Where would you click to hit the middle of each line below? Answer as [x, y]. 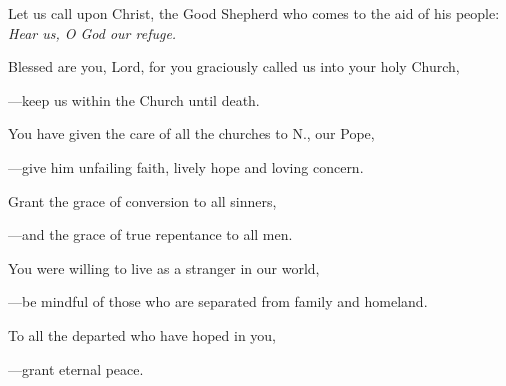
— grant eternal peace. [76, 368]
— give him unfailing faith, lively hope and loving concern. [186, 166]
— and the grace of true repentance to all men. [150, 234]
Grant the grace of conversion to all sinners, [142, 200]
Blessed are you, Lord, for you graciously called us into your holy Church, [234, 66]
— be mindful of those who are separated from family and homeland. [218, 301]
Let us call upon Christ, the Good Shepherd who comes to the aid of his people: [254, 13]
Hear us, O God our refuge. [92, 32]
